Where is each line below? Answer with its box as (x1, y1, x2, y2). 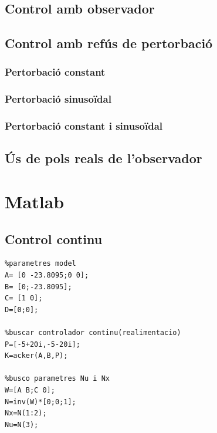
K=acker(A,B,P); (5, 351, 68, 360)
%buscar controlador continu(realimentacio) (5, 329, 181, 337)
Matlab (5, 190, 65, 214)
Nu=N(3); (5, 420, 39, 429)
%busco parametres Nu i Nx (5, 374, 110, 383)
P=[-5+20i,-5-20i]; (5, 340, 80, 349)
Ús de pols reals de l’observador (5, 149, 202, 167)
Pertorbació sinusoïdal (5, 92, 111, 106)
